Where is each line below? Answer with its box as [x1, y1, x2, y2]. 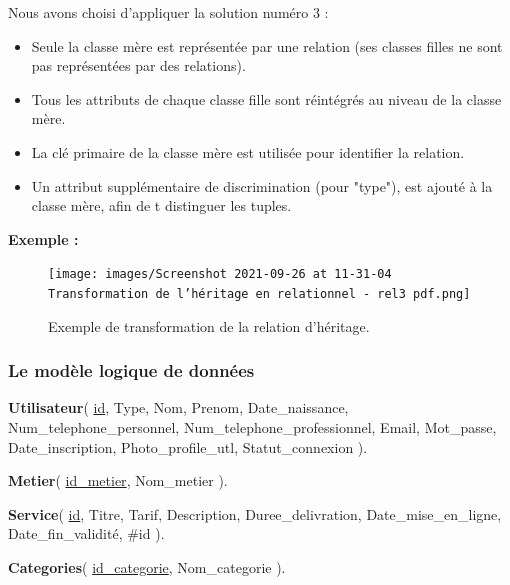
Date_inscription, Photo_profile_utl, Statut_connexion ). [8, 436, 368, 457]
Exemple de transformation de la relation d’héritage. [48, 315, 370, 336]
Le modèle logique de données [8, 358, 255, 383]
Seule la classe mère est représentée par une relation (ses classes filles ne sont [31, 35, 503, 56]
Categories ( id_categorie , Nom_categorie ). [8, 557, 286, 578]
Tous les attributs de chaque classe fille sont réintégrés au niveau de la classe [31, 88, 502, 109]
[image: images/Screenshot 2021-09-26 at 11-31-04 [48, 267, 392, 282]
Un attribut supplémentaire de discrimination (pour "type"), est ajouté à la [31, 175, 493, 196]
